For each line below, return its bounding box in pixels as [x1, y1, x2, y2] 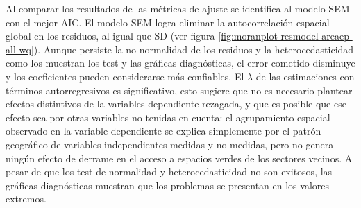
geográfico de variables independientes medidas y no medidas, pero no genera [6, 137, 334, 151]
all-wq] [6, 42, 34, 56]
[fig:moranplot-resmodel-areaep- [218, 28, 353, 43]
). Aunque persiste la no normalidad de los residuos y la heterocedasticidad [33, 42, 354, 56]
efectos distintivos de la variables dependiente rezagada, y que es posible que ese [6, 96, 346, 111]
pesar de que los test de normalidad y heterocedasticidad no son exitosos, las [6, 164, 333, 179]
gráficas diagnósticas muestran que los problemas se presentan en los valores [6, 177, 330, 192]
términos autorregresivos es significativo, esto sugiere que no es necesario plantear [6, 83, 353, 97]
